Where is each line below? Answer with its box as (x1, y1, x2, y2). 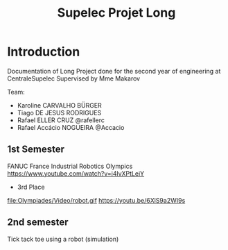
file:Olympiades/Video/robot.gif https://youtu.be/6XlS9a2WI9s (7, 196, 186, 204)
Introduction (7, 44, 80, 60)
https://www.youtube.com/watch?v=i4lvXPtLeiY (7, 169, 145, 178)
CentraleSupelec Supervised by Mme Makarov (7, 74, 141, 83)
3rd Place (17, 183, 45, 191)
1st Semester (7, 144, 64, 156)
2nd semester (7, 217, 69, 228)
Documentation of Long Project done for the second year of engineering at (7, 67, 221, 75)
